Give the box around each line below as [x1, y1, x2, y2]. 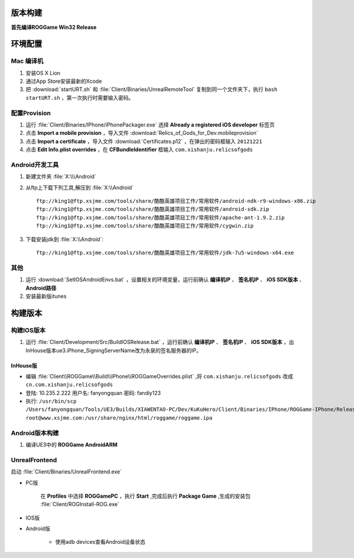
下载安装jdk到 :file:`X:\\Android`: [25, 235, 103, 242]
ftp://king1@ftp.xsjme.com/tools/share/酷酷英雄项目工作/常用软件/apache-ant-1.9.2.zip [36, 214, 285, 221]
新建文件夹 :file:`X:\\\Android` [25, 173, 97, 180]
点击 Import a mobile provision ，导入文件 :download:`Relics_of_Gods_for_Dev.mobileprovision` [25, 129, 258, 137]
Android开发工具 [11, 160, 59, 168]
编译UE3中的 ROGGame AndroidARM [25, 441, 118, 448]
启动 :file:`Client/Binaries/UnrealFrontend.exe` [11, 468, 122, 475]
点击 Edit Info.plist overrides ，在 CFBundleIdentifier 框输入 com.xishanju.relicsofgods [25, 146, 253, 153]
